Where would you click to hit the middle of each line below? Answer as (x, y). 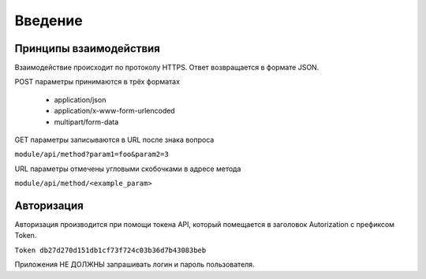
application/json (80, 99)
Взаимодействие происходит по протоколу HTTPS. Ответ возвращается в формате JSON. (167, 68)
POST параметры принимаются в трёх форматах (97, 82)
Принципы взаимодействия (88, 48)
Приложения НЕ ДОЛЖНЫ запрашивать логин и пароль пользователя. (135, 265)
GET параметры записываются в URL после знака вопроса (114, 140)
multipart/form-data (86, 121)
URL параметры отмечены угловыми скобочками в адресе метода (128, 169)
